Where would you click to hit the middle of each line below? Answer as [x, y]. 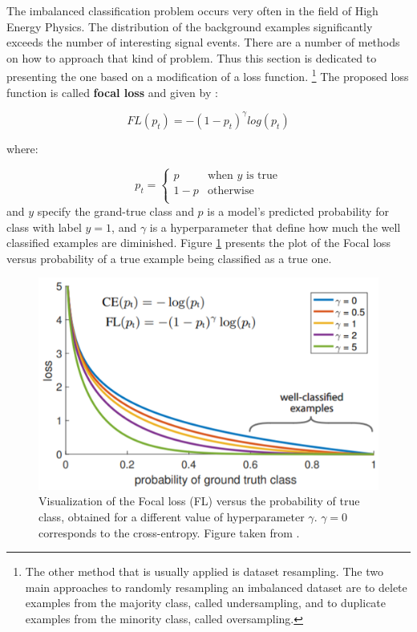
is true [262, 175]
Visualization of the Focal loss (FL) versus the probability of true [199, 501]
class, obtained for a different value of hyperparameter [172, 517]
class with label [44, 227]
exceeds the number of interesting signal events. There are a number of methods [203, 42]
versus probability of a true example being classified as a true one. [169, 258]
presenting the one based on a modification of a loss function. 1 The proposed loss [208, 75]
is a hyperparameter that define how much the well [275, 227]
